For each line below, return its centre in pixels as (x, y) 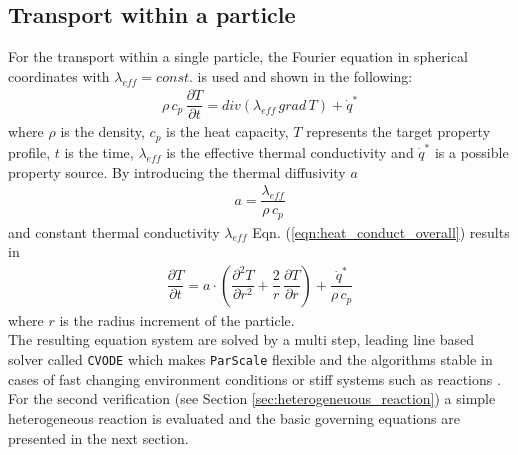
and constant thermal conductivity (114, 231)
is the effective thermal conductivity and (290, 151)
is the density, (102, 131)
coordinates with (59, 75)
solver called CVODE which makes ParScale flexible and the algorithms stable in (250, 359)
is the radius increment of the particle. (177, 319)
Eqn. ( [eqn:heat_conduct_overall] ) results (381, 231)
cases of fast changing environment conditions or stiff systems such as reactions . (254, 378)
